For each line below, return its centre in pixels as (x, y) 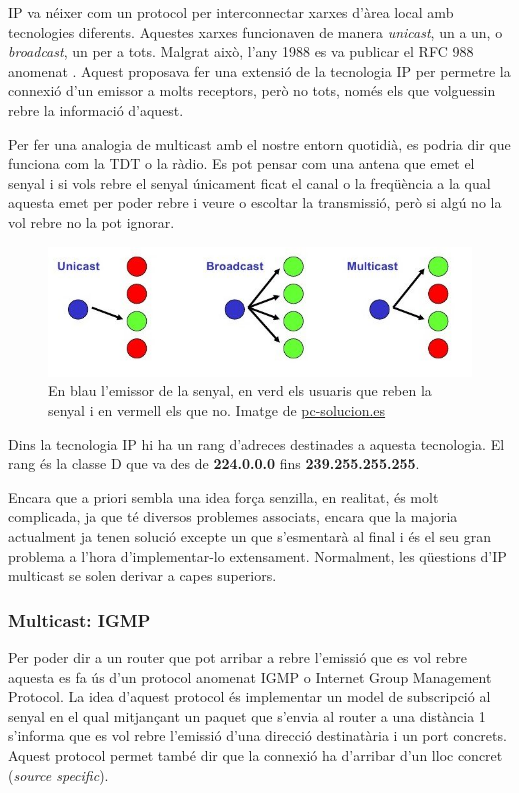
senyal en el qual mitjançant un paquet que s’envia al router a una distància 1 (247, 715)
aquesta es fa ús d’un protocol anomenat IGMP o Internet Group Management (250, 676)
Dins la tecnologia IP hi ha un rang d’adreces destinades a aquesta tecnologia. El (256, 443)
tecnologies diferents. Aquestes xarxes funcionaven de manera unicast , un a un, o (255, 31)
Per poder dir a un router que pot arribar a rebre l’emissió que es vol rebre (238, 657)
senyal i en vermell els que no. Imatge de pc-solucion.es (217, 410)
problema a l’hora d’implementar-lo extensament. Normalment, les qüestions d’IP (257, 555)
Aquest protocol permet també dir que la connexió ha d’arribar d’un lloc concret (255, 755)
